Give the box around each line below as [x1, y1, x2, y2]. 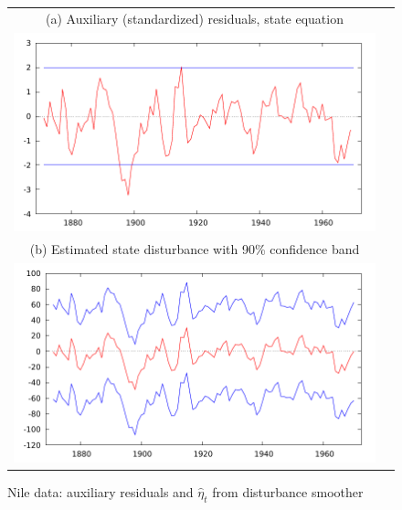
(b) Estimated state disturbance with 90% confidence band [29, 239, 360, 259]
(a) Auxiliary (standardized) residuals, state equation [46, 8, 344, 27]
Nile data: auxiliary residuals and [7, 483, 194, 502]
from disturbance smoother [212, 483, 364, 502]
